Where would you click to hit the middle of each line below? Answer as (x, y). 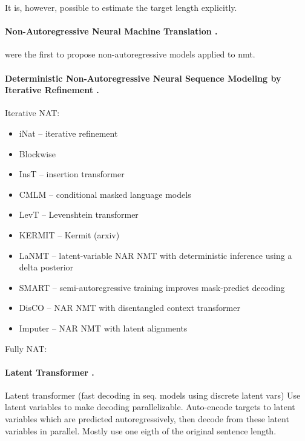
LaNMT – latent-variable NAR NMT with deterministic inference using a (156, 255)
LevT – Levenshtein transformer (79, 214)
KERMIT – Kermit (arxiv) (69, 234)
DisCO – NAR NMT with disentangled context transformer (130, 308)
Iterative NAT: (32, 113)
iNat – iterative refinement (68, 133)
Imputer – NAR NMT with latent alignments (103, 328)
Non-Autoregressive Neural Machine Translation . (111, 31)
